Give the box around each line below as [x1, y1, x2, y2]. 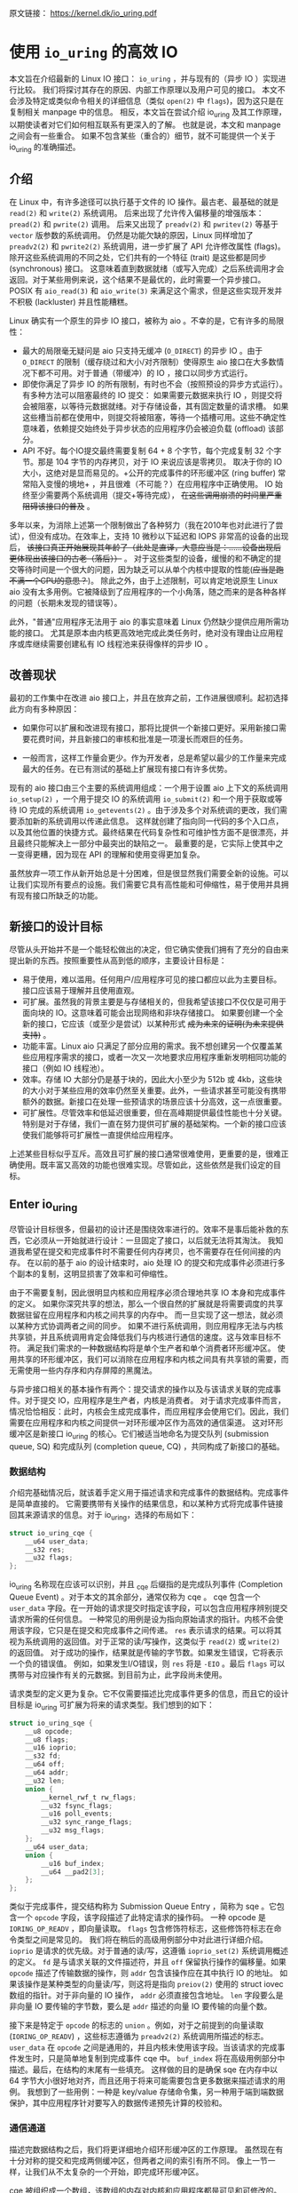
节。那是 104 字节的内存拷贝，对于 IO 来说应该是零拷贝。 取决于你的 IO [21, 457, 282, 467]
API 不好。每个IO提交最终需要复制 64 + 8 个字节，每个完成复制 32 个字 [21, 445, 282, 456]
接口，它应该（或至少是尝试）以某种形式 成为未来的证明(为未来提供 [37, 1018, 284, 1029]
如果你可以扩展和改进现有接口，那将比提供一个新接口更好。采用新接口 [21, 722, 279, 733]
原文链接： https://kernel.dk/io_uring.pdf [9, 8, 158, 18]
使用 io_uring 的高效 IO [9, 43, 178, 62]
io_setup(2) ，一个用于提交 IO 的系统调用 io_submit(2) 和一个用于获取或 [9, 793, 275, 804]
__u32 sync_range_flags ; [41, 1818, 133, 1827]
